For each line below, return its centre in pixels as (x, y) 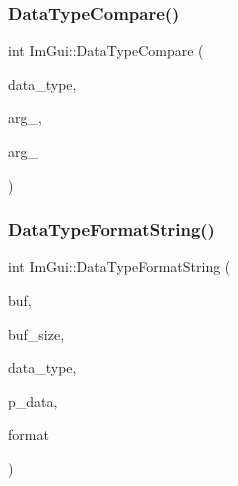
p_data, (33, 400)
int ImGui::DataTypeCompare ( (106, 50)
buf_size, (36, 333)
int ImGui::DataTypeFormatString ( (119, 266)
